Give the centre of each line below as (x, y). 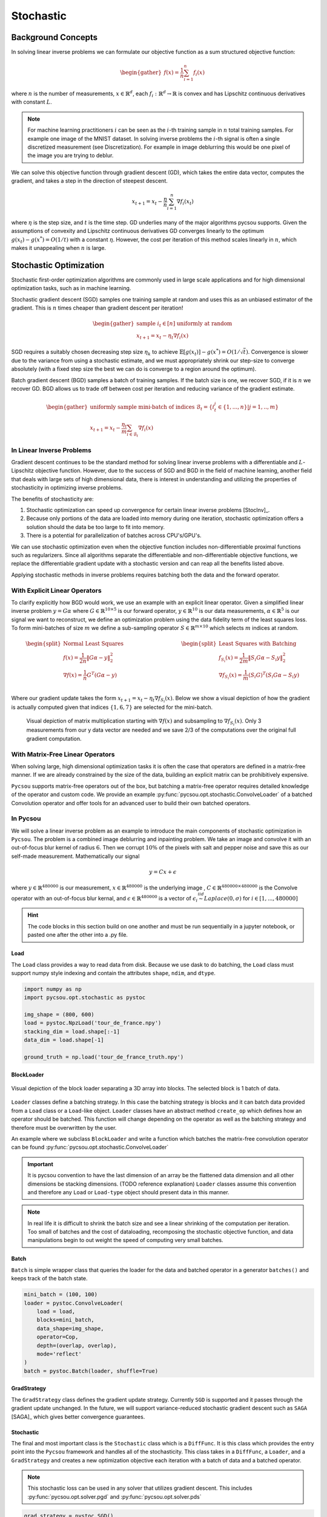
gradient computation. (54, 738)
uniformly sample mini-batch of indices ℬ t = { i (152, 408)
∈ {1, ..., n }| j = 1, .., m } (248, 407)
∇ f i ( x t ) (185, 202)
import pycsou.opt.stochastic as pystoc (84, 998)
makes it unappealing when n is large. (58, 248)
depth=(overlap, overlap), (77, 1345)
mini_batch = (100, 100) (61, 1295)
